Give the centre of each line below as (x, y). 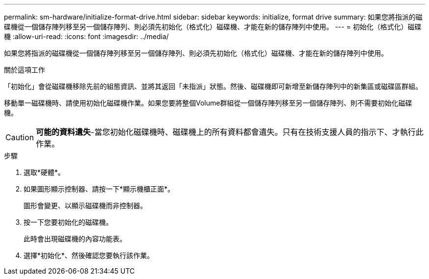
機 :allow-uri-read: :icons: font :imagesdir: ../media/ (86, 36)
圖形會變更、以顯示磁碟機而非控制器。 (85, 205)
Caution (20, 137)
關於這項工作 (24, 70)
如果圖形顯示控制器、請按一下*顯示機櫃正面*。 (99, 189)
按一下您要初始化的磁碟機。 (68, 222)
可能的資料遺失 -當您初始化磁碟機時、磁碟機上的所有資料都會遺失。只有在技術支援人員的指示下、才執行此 (230, 132)
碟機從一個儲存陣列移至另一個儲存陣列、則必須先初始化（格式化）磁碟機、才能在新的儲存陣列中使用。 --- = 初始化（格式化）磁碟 (213, 27)
